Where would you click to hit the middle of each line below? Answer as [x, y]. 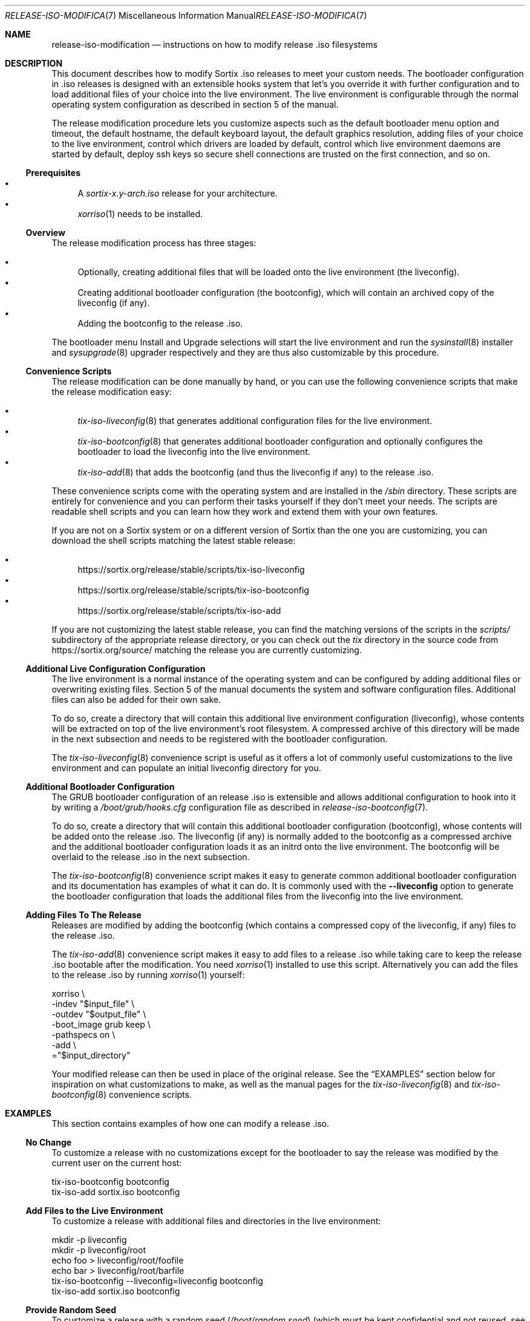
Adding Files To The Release [83, 915]
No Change [49, 1142]
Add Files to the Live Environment [94, 1211]
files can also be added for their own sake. [136, 700]
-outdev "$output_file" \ [99, 1014]
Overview [45, 233]
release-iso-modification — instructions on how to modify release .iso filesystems [214, 44]
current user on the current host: [117, 1163]
